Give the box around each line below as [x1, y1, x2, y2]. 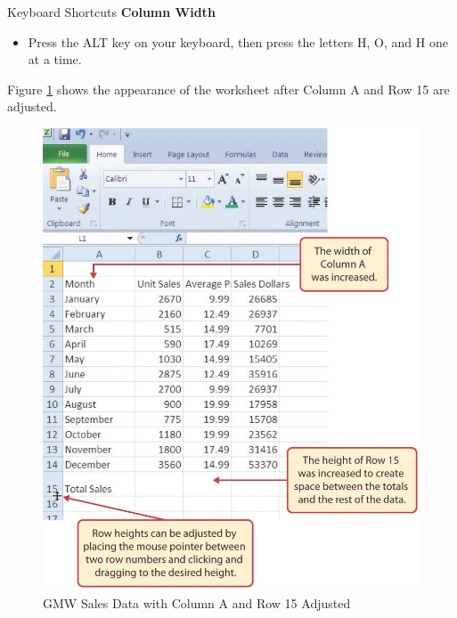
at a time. [28, 50, 82, 69]
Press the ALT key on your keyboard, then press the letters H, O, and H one [28, 32, 448, 51]
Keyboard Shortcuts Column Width [7, 3, 216, 20]
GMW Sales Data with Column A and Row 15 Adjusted [43, 594, 351, 613]
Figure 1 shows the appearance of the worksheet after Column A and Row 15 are [7, 79, 450, 98]
